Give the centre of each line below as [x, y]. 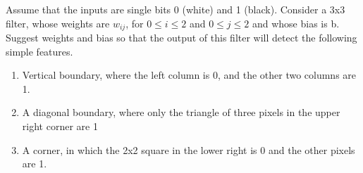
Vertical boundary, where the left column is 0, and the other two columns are [189, 75]
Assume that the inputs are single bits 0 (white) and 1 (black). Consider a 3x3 [176, 9]
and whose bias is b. [296, 23]
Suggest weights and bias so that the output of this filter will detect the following [181, 37]
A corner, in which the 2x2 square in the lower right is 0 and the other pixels [189, 149]
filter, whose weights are [58, 23]
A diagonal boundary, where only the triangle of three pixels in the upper [181, 112]
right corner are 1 [60, 126]
